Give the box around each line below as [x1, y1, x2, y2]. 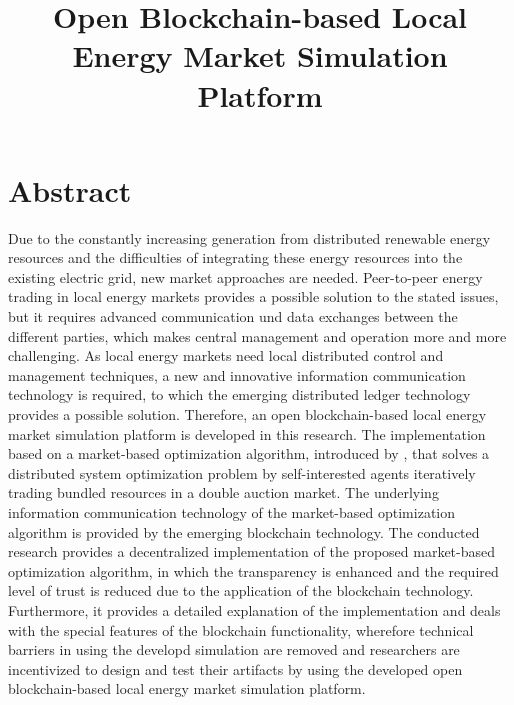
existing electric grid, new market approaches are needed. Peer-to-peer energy [8, 266, 483, 287]
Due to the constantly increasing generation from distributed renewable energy [8, 227, 491, 248]
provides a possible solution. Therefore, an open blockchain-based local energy [8, 404, 487, 425]
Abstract [8, 169, 132, 210]
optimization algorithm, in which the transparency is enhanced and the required [8, 560, 499, 581]
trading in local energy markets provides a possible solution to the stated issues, [8, 286, 499, 307]
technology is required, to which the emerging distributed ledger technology [8, 384, 471, 405]
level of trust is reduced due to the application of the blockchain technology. [8, 580, 474, 601]
